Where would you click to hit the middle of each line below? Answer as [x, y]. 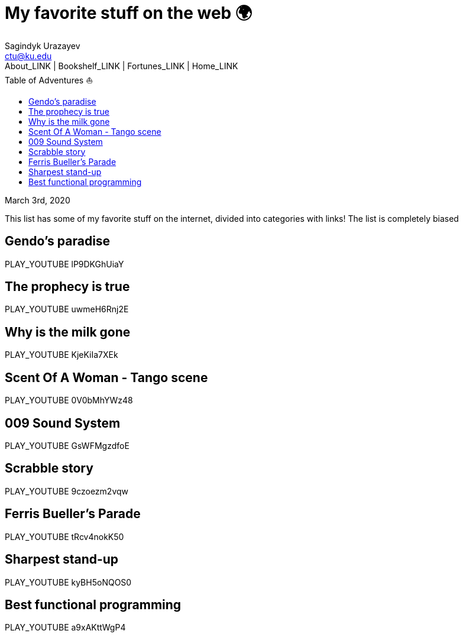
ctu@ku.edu [28, 56]
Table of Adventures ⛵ [49, 80]
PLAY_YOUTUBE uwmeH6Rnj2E [67, 309]
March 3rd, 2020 [38, 200]
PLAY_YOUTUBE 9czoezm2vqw [67, 491]
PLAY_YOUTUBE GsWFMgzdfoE [67, 445]
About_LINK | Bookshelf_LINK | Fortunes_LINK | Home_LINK [122, 66]
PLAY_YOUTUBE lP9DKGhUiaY [64, 264]
